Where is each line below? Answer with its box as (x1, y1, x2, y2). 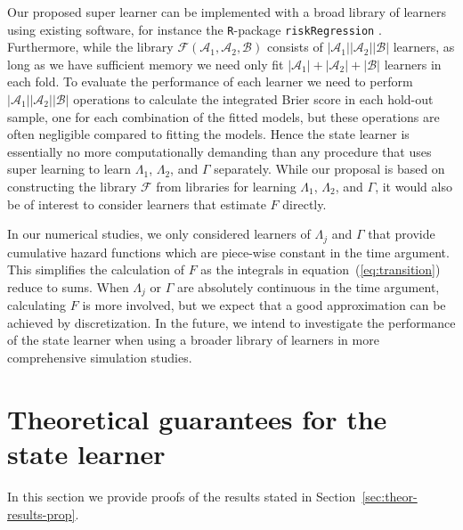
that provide (368, 224, 435, 243)
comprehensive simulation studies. (7, 348, 192, 367)
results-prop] (7, 504, 76, 523)
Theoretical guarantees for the (7, 400, 387, 436)
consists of (266, 37, 323, 56)
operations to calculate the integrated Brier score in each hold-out (73, 90, 434, 109)
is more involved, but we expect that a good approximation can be (82, 296, 446, 314)
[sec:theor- (361, 486, 418, 505)
